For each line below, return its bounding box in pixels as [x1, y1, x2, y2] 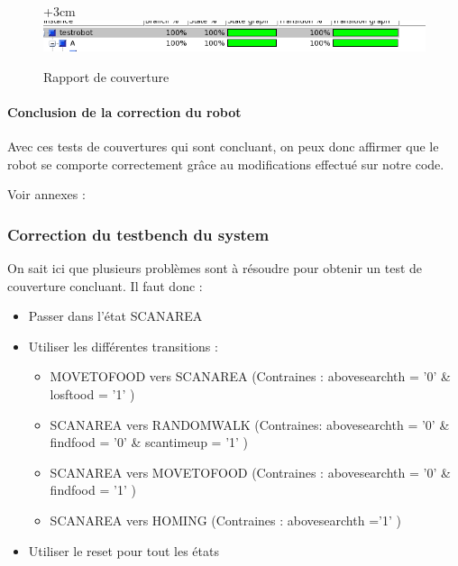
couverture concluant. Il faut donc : [7, 276, 203, 295]
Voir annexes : [7, 185, 86, 204]
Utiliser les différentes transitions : [28, 336, 218, 355]
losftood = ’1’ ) [50, 385, 135, 403]
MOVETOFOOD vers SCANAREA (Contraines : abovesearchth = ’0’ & [50, 367, 451, 386]
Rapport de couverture [43, 67, 169, 86]
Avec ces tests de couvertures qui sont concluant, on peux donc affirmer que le [7, 137, 439, 156]
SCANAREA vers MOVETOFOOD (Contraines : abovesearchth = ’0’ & [50, 462, 451, 481]
